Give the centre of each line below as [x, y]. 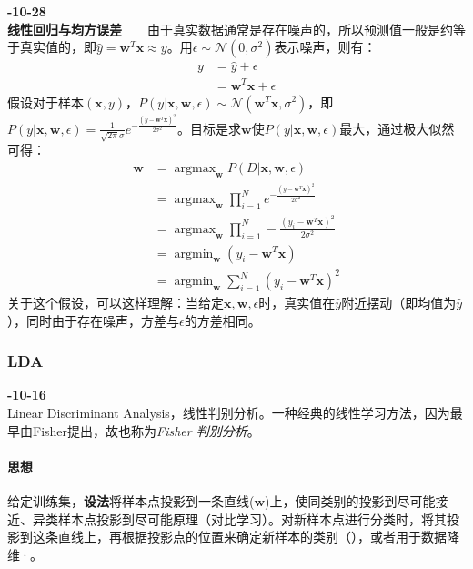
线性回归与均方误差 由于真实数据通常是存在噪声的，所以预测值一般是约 [230, 29]
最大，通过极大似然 [397, 128]
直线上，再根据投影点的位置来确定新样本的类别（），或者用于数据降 [258, 537]
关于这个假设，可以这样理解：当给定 [116, 303]
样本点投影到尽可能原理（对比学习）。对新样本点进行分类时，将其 [252, 518]
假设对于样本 [45, 102]
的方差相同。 [222, 320]
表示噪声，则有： [325, 47]
